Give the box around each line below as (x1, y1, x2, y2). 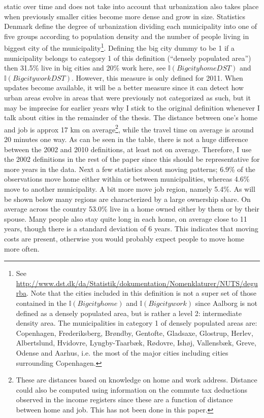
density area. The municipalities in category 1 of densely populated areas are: (16, 318, 257, 328)
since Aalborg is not (195, 297, 258, 308)
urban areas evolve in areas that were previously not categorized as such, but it (4, 92, 251, 102)
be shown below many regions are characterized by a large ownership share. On (4, 193, 251, 204)
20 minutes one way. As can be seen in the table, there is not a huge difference (4, 134, 248, 145)
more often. (4, 243, 40, 254)
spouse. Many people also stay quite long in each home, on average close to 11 (4, 213, 247, 224)
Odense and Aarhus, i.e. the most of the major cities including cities (16, 347, 228, 358)
